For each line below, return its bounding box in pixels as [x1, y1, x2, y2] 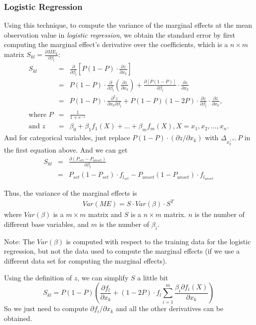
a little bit [137, 272, 168, 282]
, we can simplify [77, 272, 129, 282]
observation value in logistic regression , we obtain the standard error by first [4, 29, 235, 40]
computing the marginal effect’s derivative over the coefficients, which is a [4, 39, 228, 50]
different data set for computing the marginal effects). [4, 256, 167, 266]
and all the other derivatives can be [115, 303, 223, 314]
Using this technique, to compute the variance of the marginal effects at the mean [4, 20, 253, 30]
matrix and [88, 209, 122, 219]
